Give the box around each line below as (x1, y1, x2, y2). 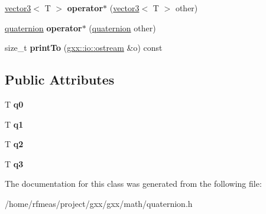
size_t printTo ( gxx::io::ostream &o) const (5, 41, 163, 54)
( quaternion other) (89, 21, 156, 34)
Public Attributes (5, 70, 115, 89)
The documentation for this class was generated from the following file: (5, 177, 262, 190)
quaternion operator (5, 21, 82, 34)
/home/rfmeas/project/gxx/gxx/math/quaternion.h (5, 197, 193, 209)
